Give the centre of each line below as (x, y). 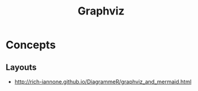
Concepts (31, 45)
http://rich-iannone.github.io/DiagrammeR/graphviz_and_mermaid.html (103, 82)
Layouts (21, 67)
